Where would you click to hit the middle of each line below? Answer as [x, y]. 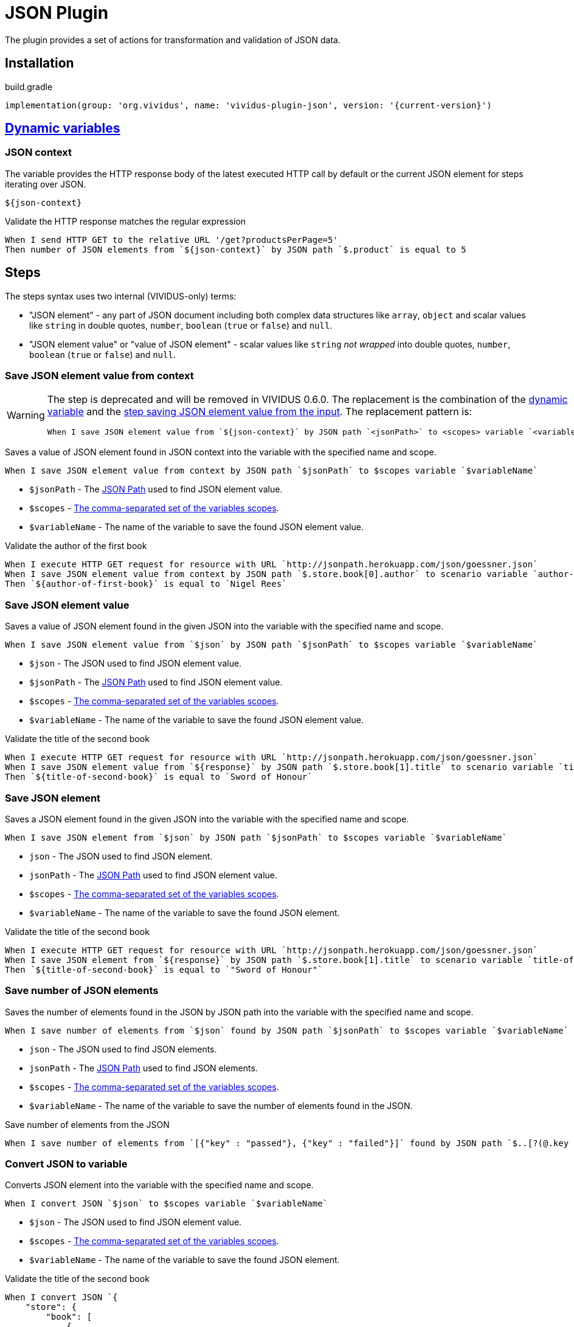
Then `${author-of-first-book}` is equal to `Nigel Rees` [146, 584]
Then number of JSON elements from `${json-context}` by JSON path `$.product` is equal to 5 [236, 249]
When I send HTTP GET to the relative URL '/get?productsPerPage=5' [171, 240]
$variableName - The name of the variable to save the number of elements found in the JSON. [221, 1105]
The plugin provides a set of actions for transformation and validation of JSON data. [173, 40]
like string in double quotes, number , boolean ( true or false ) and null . [181, 325]
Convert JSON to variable [66, 1164]
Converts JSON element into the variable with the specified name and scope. [159, 1185]
